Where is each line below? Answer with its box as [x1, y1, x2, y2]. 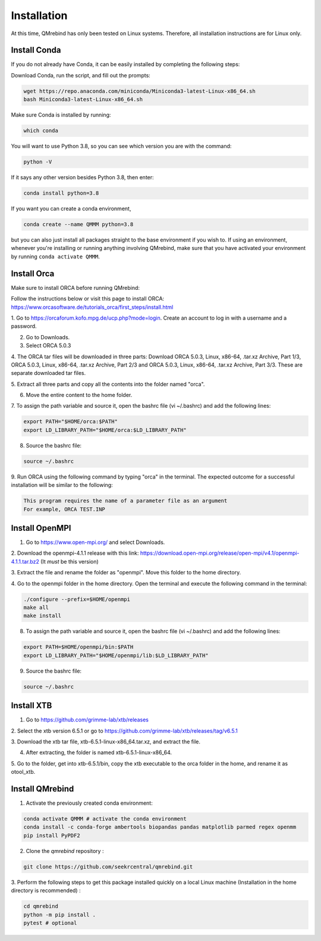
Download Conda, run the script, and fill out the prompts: [11, 71, 151, 79]
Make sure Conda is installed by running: [11, 111, 111, 118]
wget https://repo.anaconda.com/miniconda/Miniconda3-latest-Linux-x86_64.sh [23, 87, 256, 95]
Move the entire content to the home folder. [26, 392, 133, 399]
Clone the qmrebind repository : [26, 847, 104, 854]
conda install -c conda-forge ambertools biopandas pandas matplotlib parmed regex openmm [23, 824, 297, 830]
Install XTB [11, 701, 52, 711]
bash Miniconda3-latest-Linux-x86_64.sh [23, 96, 143, 103]
